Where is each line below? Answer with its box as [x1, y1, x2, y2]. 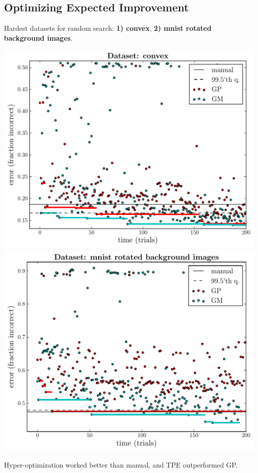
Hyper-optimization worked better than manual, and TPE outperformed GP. [4, 460, 238, 470]
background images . [4, 32, 73, 43]
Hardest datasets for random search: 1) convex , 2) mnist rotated [4, 23, 212, 33]
